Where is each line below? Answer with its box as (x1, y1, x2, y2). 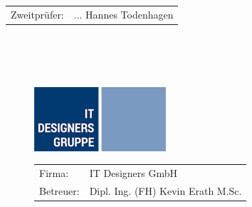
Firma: (39, 165, 69, 180)
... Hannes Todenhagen (73, 6, 174, 21)
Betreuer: (39, 183, 80, 198)
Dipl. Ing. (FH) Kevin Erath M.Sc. (89, 183, 242, 198)
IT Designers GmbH (89, 165, 178, 180)
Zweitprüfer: (11, 6, 64, 21)
